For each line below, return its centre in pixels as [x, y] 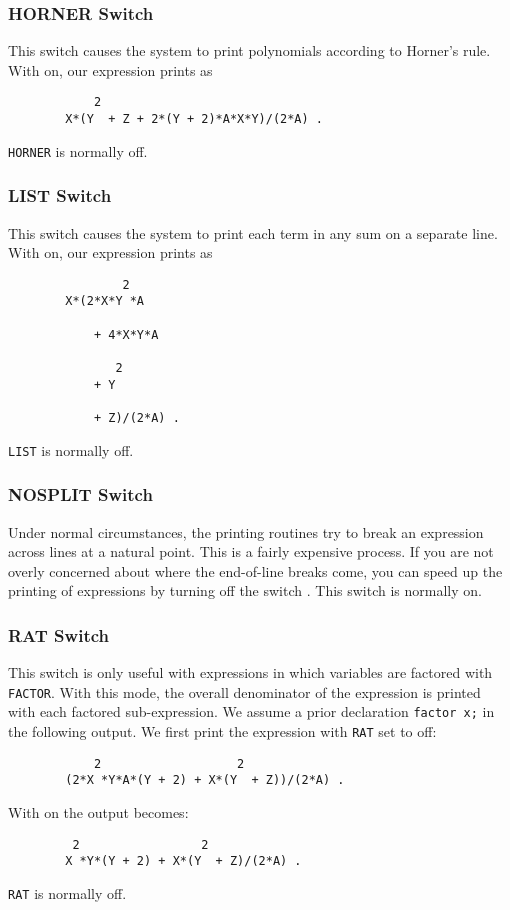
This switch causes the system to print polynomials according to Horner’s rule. [249, 50]
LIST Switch [60, 195]
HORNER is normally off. [78, 150]
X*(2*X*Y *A [105, 301]
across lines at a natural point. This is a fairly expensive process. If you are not [251, 551]
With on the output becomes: [98, 812]
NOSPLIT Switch [80, 494]
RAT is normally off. [67, 892]
